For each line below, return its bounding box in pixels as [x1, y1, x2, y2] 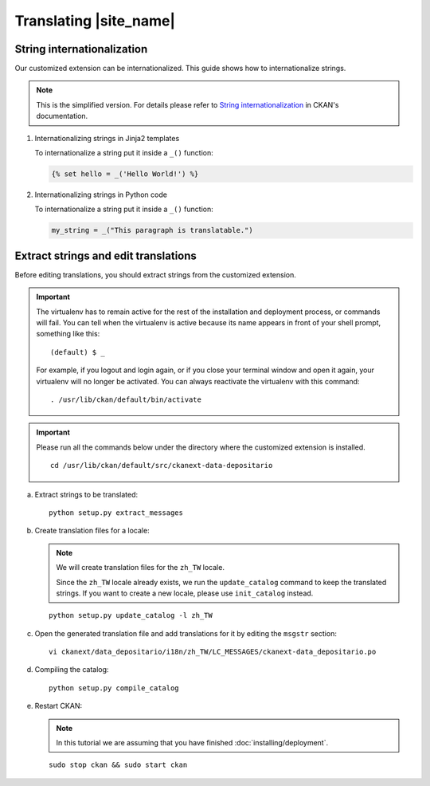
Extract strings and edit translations [14, 249, 197, 262]
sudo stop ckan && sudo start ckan [49, 760, 188, 769]
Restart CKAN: [34, 702, 83, 711]
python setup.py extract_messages [49, 508, 183, 517]
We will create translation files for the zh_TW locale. [56, 563, 225, 572]
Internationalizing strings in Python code [34, 190, 167, 199]
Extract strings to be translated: [34, 489, 139, 499]
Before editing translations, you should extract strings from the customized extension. [14, 269, 296, 279]
